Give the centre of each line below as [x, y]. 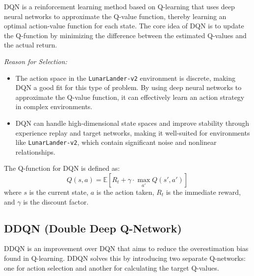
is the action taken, [125, 192]
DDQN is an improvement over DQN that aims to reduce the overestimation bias [126, 248]
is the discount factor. [56, 201]
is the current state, [59, 192]
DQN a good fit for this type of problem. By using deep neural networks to [128, 87]
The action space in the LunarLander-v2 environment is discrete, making [125, 78]
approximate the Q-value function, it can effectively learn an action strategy [130, 97]
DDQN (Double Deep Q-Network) [93, 228]
